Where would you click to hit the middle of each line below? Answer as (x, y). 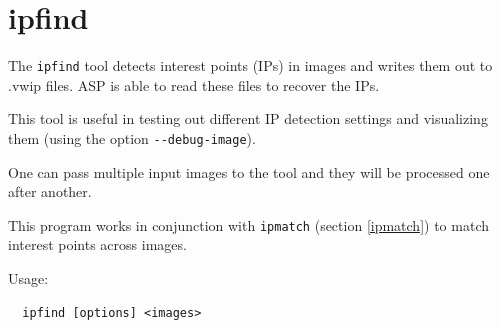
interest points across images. (97, 244)
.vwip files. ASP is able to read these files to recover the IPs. (194, 84)
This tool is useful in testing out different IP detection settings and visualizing (248, 118)
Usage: (28, 278)
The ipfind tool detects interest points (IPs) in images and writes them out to (250, 65)
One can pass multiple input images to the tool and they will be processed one (249, 171)
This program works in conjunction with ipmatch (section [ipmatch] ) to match (248, 224)
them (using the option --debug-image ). (132, 137)
